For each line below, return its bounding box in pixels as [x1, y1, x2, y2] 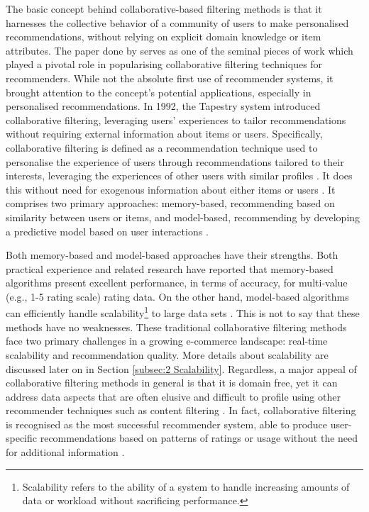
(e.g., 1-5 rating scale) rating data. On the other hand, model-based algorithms [6, 289, 349, 304]
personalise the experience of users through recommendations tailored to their [6, 154, 344, 169]
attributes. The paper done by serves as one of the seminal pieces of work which [6, 43, 353, 57]
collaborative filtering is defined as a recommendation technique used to [6, 140, 318, 155]
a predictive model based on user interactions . [6, 223, 209, 238]
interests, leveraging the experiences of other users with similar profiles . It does [6, 168, 353, 183]
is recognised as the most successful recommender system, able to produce [6, 416, 328, 431]
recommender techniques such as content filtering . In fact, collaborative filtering [6, 403, 356, 418]
